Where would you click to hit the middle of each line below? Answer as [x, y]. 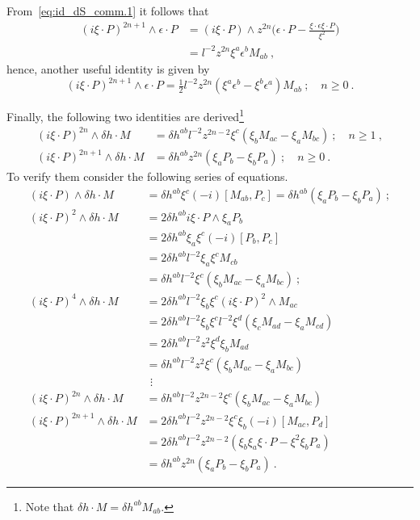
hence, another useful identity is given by [108, 68]
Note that [50, 506]
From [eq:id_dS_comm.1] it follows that [108, 10]
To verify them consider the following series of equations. [147, 176]
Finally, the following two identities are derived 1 [125, 115]
